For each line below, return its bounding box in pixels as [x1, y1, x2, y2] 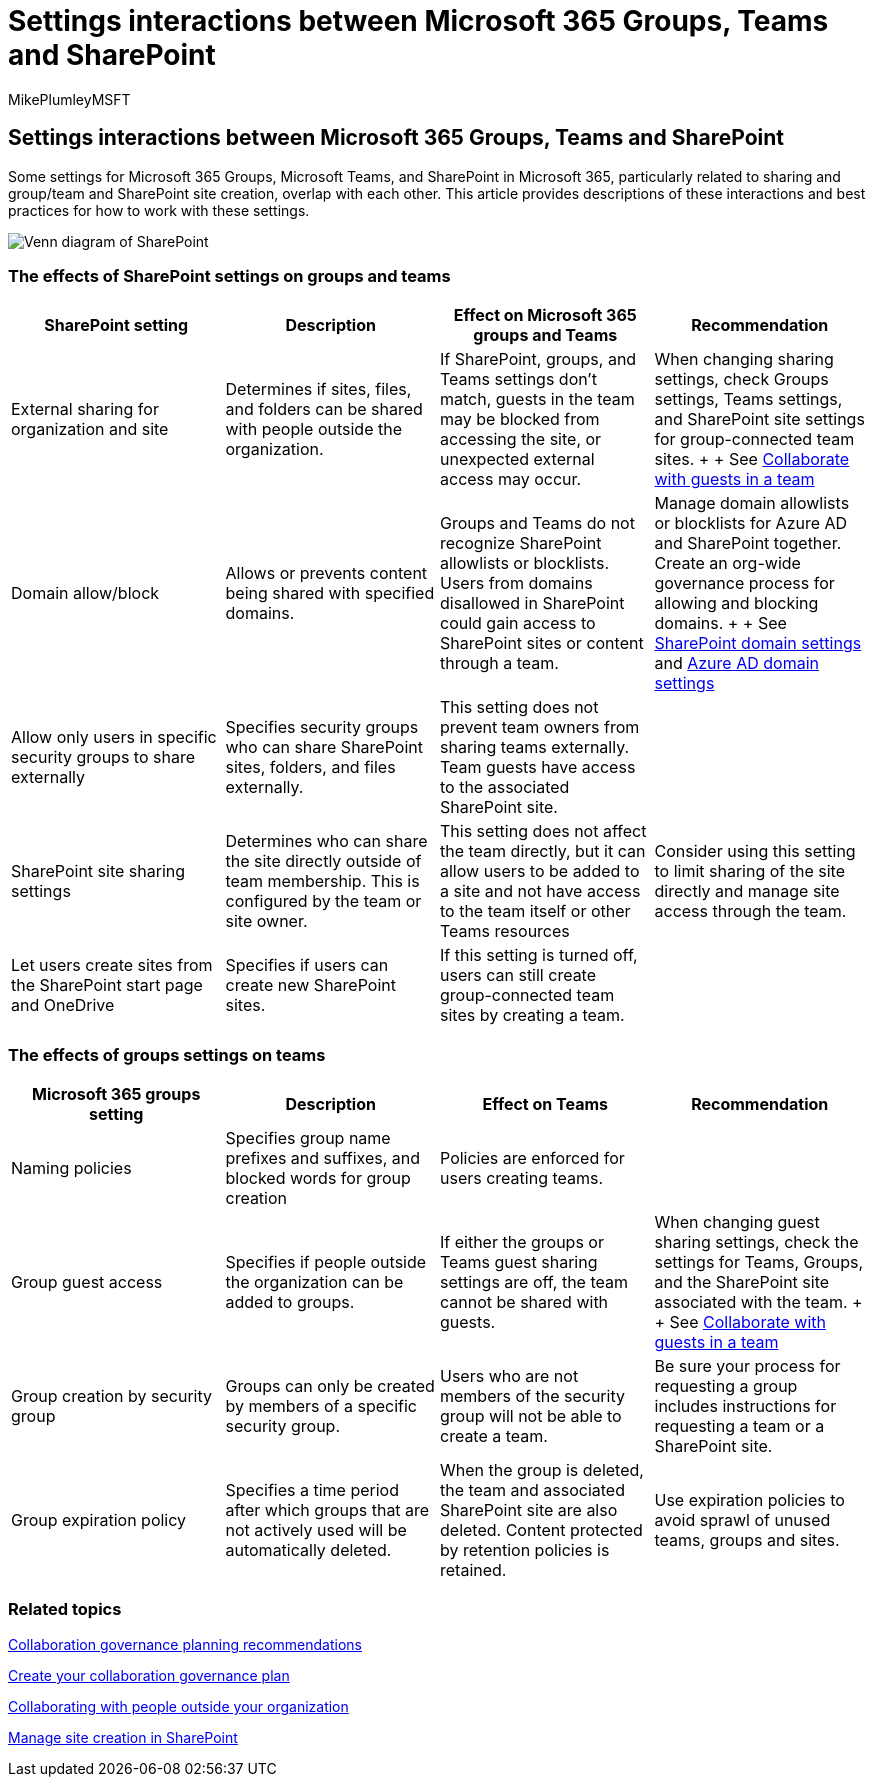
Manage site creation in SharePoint [8, 1728, 238, 1746]
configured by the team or [225, 891, 422, 912]
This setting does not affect [440, 821, 647, 842]
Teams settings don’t [440, 369, 597, 390]
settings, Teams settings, [654, 389, 843, 410]
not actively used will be [225, 1520, 407, 1541]
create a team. [440, 1426, 548, 1447]
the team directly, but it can [440, 841, 646, 862]
